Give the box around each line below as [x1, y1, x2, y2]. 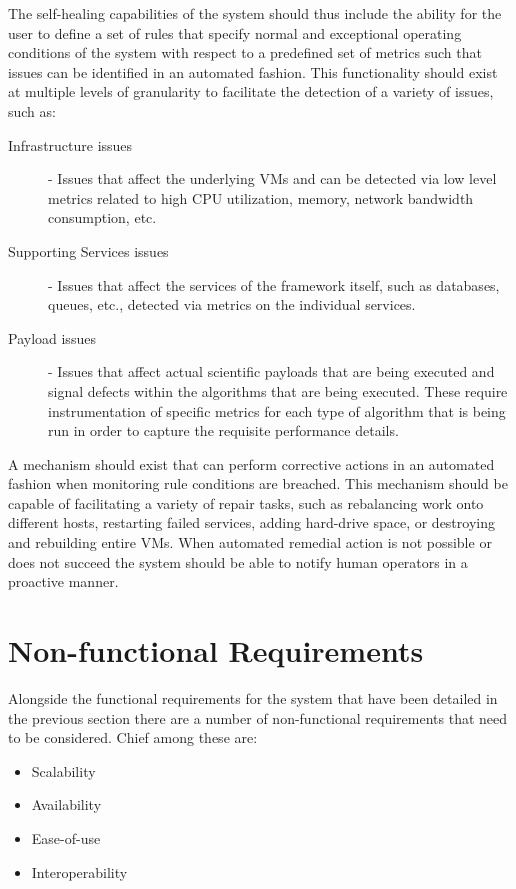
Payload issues [8, 327, 96, 348]
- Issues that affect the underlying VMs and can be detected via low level [48, 168, 497, 189]
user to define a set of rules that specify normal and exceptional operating [8, 22, 462, 43]
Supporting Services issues [8, 240, 169, 261]
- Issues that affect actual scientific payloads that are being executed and [48, 361, 495, 382]
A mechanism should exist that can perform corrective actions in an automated [8, 453, 495, 474]
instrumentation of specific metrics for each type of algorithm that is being [48, 400, 506, 421]
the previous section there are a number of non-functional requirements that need [8, 707, 508, 728]
